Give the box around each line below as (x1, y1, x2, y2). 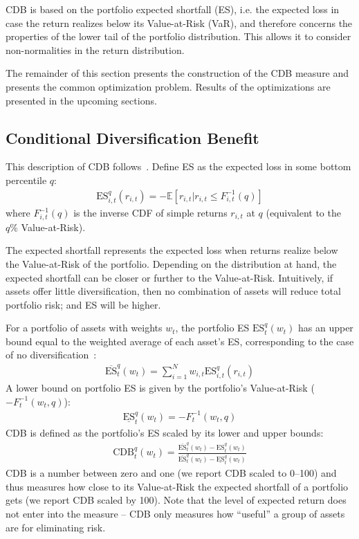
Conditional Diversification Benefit (6, 127, 259, 148)
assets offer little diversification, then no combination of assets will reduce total (6, 284, 341, 298)
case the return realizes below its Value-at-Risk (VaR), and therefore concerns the (6, 15, 353, 30)
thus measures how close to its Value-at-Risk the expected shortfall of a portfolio (6, 479, 349, 493)
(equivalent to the (266, 205, 341, 219)
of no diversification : (6, 347, 97, 362)
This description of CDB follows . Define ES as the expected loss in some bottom (6, 159, 351, 174)
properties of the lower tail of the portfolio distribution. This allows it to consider (6, 29, 351, 44)
